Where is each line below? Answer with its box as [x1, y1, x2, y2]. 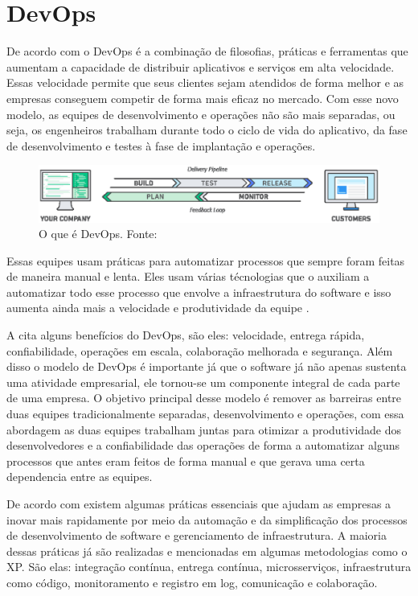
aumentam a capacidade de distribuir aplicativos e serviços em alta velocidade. [6, 58, 395, 75]
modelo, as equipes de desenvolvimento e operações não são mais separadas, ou [6, 105, 395, 122]
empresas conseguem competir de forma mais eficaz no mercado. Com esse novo [6, 89, 399, 106]
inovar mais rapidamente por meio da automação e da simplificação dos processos [6, 511, 408, 528]
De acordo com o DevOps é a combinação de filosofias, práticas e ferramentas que [6, 43, 408, 60]
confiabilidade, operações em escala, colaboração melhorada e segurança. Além [6, 342, 393, 359]
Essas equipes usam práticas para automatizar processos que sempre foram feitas [6, 252, 405, 269]
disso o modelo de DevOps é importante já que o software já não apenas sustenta [6, 358, 407, 375]
